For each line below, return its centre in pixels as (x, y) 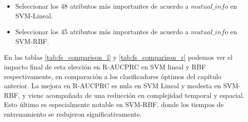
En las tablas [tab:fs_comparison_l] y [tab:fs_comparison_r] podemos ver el (118, 57)
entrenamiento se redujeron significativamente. (73, 114)
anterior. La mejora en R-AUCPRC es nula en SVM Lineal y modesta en (113, 86)
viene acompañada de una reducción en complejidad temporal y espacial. (136, 95)
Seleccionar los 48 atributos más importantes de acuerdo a (102, 6)
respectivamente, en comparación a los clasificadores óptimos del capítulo (113, 76)
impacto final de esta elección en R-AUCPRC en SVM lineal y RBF (105, 66)
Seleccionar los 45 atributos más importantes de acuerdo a (102, 32)
